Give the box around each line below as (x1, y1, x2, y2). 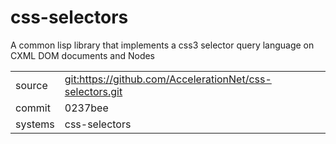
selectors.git (64, 84, 123, 98)
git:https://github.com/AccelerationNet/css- (64, 72, 272, 86)
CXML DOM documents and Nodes (10, 49, 156, 61)
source (15, 78, 48, 92)
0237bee (64, 101, 109, 115)
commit (15, 101, 51, 115)
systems (15, 117, 55, 131)
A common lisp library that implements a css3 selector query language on (10, 39, 315, 51)
